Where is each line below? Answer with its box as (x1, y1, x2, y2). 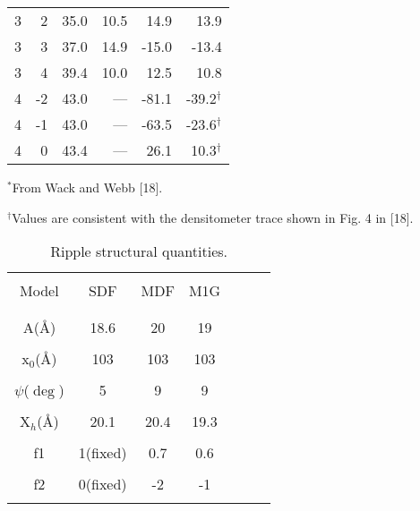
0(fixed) (78, 473, 127, 495)
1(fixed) (78, 442, 127, 464)
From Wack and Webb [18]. (12, 178, 163, 196)
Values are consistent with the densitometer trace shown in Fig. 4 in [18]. (12, 208, 414, 226)
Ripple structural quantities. (50, 241, 228, 262)
